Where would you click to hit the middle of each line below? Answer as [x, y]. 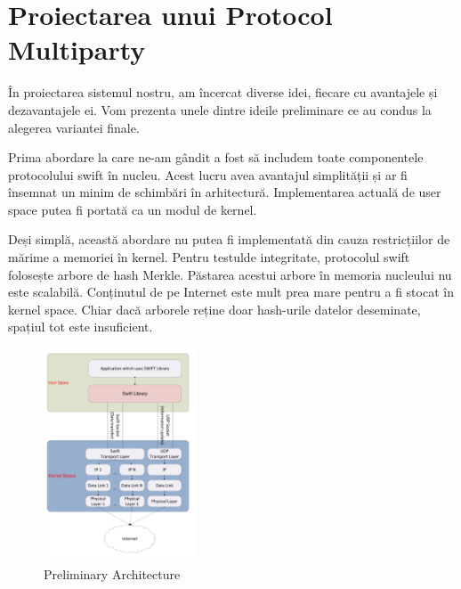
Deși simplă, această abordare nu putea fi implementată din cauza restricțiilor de [229, 239]
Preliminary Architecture [112, 574]
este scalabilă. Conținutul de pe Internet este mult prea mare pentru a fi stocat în [231, 292]
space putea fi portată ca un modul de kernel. [133, 209]
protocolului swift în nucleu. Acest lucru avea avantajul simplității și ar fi [208, 174]
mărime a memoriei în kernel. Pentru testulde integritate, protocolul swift [209, 257]
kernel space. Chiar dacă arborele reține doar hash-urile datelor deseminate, [214, 309]
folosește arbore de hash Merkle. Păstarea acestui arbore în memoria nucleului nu [230, 274]
